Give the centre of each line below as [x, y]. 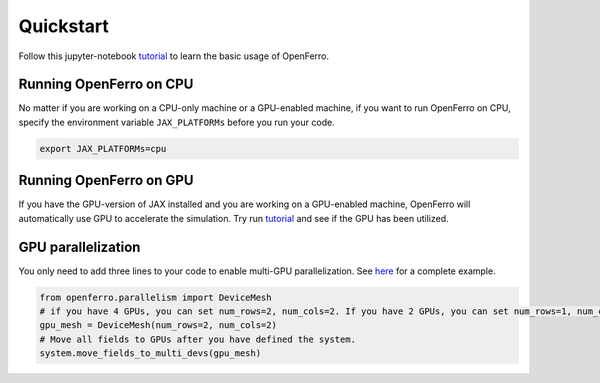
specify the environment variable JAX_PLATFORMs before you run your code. [176, 122]
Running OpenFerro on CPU [106, 84]
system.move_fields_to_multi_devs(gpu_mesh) [150, 353]
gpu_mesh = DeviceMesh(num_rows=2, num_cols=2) [158, 325]
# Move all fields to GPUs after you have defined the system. [198, 339]
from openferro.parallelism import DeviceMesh [155, 297]
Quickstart [64, 26]
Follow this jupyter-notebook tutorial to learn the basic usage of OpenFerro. [174, 56]
